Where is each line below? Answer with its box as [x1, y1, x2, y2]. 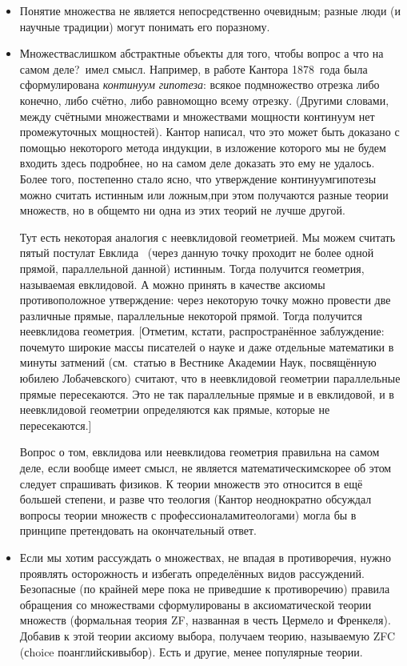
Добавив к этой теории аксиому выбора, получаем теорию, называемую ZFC [19, 627, 396, 644]
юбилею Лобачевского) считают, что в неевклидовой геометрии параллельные [19, 370, 401, 387]
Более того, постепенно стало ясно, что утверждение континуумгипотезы [19, 170, 377, 187]
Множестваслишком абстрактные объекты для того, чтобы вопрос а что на [19, 45, 384, 62]
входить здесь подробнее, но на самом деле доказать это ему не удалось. [19, 154, 375, 171]
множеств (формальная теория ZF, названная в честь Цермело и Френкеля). [19, 612, 391, 628]
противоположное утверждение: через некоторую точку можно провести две [19, 291, 391, 308]
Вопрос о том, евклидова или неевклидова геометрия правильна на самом [19, 443, 380, 460]
